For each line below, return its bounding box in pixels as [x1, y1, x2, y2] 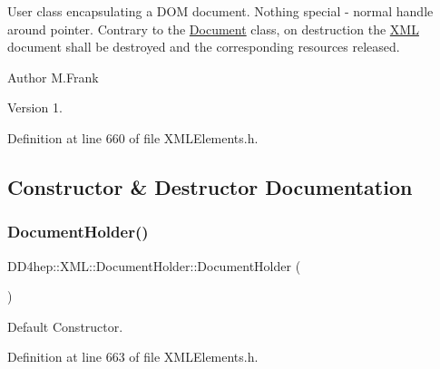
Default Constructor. [7, 316, 123, 335]
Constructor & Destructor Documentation [7, 172, 413, 200]
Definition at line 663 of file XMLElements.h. [7, 347, 259, 366]
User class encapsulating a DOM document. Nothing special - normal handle [7, 2, 434, 20]
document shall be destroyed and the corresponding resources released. [7, 37, 400, 56]
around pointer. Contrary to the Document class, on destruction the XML [7, 19, 419, 38]
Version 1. [7, 98, 63, 117]
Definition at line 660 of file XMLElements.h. [7, 128, 259, 147]
